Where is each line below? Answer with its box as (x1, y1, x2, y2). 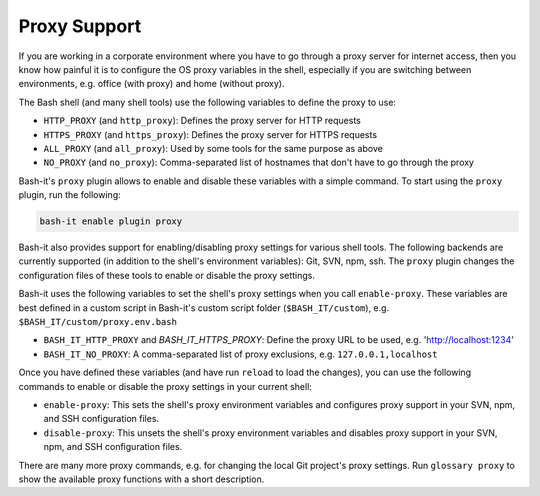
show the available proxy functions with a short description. (18, 473, 265, 485)
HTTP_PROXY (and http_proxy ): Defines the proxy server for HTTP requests (43, 115, 362, 127)
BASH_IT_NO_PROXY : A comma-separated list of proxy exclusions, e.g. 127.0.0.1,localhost (43, 348, 438, 360)
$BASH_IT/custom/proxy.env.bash (18, 316, 177, 327)
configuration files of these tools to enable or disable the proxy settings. (18, 269, 315, 281)
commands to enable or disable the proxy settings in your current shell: (18, 380, 312, 392)
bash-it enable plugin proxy (39, 216, 183, 227)
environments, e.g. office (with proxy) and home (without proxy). (18, 78, 285, 90)
